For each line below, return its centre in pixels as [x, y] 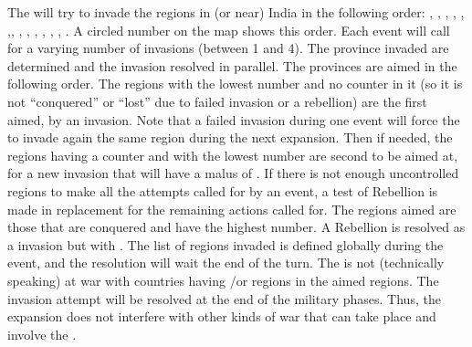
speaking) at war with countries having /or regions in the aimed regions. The [223, 280]
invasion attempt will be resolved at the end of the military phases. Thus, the [224, 298]
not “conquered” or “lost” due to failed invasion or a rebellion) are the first [217, 101]
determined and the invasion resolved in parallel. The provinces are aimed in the [232, 65]
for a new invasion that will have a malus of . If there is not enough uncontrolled [233, 173]
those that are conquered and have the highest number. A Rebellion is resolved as [236, 227]
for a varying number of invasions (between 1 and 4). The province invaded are [228, 48]
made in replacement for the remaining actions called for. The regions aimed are [232, 209]
